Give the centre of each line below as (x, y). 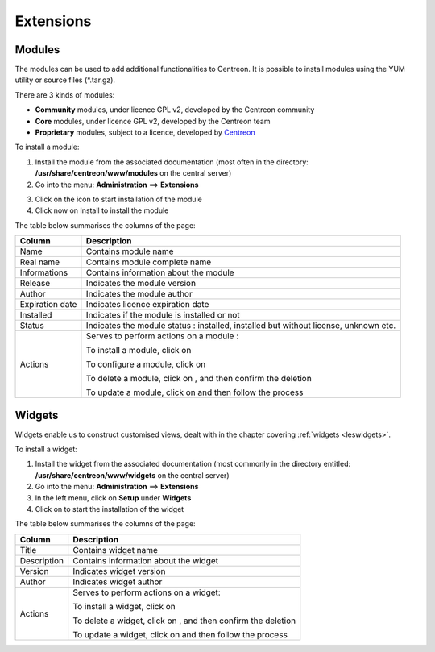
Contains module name (130, 251)
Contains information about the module (160, 272)
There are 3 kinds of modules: (65, 95)
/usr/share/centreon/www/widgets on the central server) (132, 475)
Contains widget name (116, 550)
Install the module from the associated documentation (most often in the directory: (172, 162)
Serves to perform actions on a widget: (147, 592)
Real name (40, 262)
